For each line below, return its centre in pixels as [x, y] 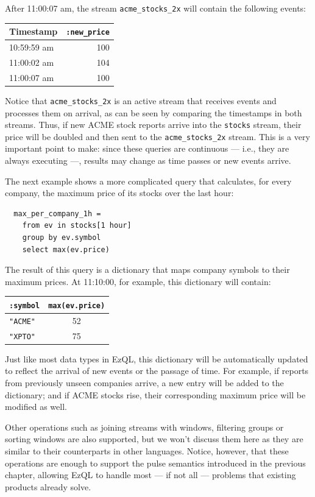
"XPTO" [22, 337]
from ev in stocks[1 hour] [77, 226]
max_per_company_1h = [57, 213]
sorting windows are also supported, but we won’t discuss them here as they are [154, 439]
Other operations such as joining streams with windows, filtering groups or [144, 427]
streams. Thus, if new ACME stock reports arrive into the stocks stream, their [153, 125]
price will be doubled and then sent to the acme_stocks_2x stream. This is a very [157, 136]
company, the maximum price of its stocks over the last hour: [119, 193]
